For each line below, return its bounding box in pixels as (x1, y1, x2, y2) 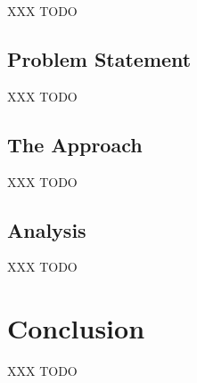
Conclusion (7, 310, 145, 346)
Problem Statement (7, 45, 192, 72)
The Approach (7, 130, 143, 158)
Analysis (7, 216, 86, 243)
